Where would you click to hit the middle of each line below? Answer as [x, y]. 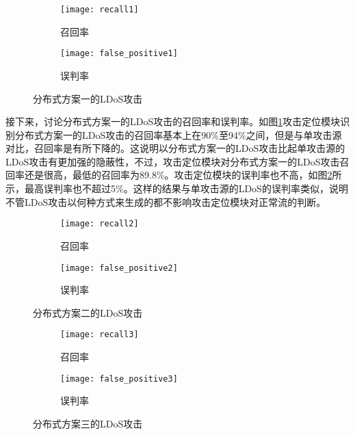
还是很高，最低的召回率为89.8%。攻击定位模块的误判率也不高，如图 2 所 [183, 175]
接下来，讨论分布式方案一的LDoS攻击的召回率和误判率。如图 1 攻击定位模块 [173, 121]
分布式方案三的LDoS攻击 [88, 423]
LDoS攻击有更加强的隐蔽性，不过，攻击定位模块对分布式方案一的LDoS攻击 [173, 161]
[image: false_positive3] [119, 379]
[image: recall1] [100, 10]
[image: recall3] [100, 335]
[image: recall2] [100, 224]
